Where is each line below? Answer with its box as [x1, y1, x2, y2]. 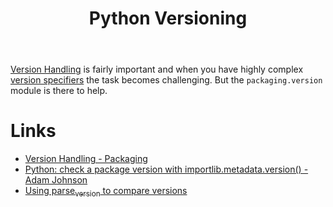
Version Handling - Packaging [24, 153, 148, 165]
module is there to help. [10, 85, 108, 97]
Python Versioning [88, 7, 248, 30]
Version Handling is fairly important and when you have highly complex [10, 63, 304, 76]
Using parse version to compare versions [24, 185, 188, 199]
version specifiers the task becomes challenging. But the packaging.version [10, 74, 323, 86]
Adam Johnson [24, 174, 88, 186]
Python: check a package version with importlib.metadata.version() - [24, 163, 309, 176]
